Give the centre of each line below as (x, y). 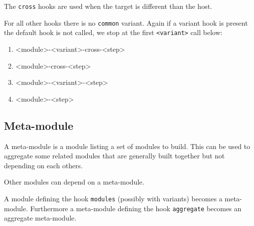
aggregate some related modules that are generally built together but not (114, 156)
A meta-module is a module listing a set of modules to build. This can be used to (127, 146)
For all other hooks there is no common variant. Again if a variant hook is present (126, 22)
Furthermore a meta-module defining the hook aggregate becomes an (136, 208)
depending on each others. (43, 165)
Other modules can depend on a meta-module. (74, 182)
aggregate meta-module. (40, 218)
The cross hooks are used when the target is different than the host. (108, 6)
